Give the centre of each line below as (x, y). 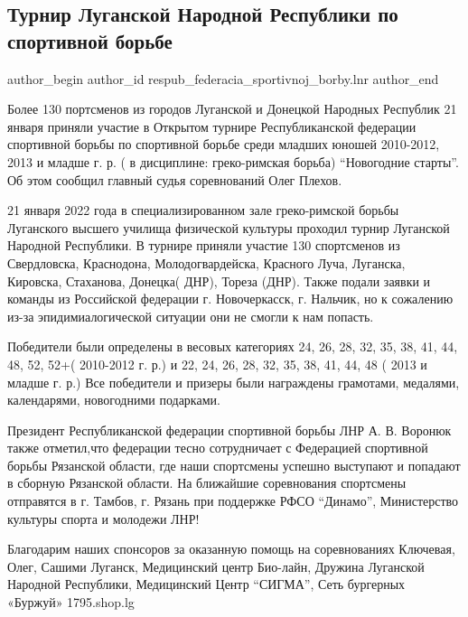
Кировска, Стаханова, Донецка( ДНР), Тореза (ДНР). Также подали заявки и (219, 280)
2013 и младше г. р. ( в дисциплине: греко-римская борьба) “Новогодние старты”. (233, 161)
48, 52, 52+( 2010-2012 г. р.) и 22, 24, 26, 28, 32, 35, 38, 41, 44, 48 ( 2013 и (217, 364)
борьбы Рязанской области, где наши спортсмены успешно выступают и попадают (234, 465)
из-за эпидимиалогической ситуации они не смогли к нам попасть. (191, 316)
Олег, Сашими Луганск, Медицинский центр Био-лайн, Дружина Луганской (216, 566)
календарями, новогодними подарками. (114, 400)
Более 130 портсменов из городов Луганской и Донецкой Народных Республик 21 (232, 109)
